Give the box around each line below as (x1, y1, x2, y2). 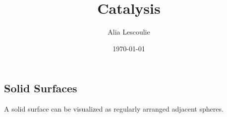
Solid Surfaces (4, 80, 77, 96)
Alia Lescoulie (108, 27, 150, 37)
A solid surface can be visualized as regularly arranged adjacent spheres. (4, 104, 224, 114)
